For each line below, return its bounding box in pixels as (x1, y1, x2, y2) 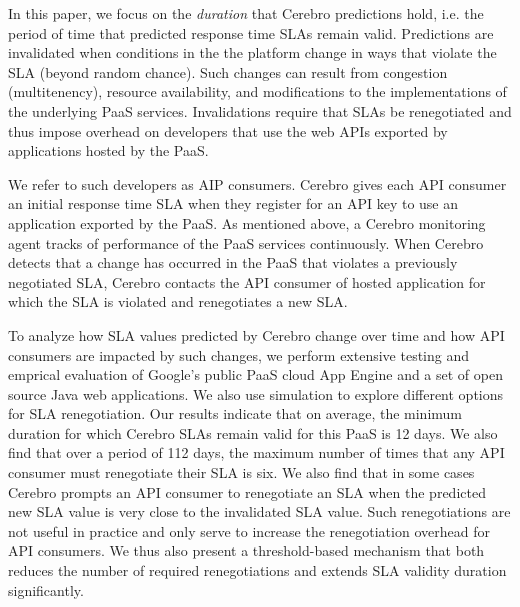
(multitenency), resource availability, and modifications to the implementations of (8, 81, 507, 102)
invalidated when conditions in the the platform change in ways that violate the (8, 42, 497, 63)
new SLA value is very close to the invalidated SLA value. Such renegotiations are (8, 501, 511, 522)
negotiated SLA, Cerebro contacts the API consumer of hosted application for (8, 271, 486, 292)
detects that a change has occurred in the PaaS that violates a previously (8, 252, 458, 273)
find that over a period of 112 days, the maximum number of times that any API (8, 442, 505, 463)
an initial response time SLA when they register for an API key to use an (8, 193, 459, 214)
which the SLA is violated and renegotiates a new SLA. (8, 291, 348, 312)
